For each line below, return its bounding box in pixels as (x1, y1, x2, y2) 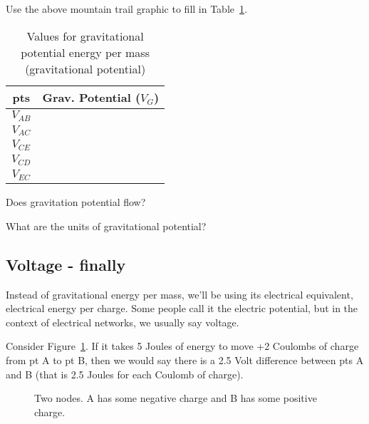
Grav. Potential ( (42, 88, 141, 105)
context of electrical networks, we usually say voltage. (6, 314, 239, 329)
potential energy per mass (21, 43, 150, 61)
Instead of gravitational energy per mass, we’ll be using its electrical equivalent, (6, 286, 353, 301)
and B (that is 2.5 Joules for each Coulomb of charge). (6, 366, 244, 381)
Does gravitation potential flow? (6, 195, 146, 210)
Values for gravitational (26, 27, 144, 44)
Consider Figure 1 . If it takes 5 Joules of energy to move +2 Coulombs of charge (6, 338, 359, 353)
